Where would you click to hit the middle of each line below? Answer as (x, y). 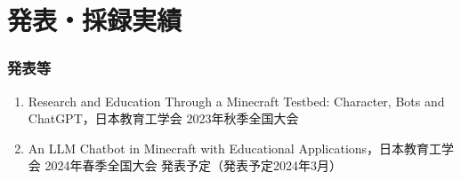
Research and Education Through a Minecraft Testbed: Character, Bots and (236, 101)
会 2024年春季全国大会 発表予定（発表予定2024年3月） (185, 165)
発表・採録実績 (95, 20)
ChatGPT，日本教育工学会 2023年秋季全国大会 (163, 118)
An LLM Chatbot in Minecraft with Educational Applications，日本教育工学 (241, 148)
